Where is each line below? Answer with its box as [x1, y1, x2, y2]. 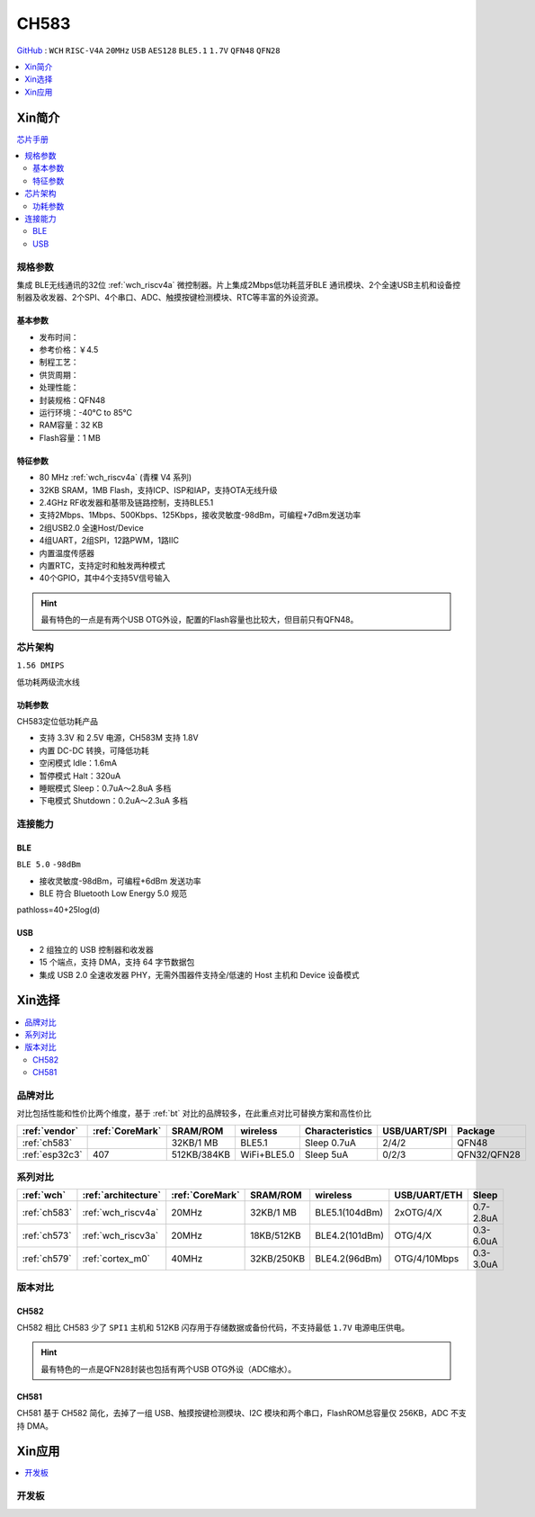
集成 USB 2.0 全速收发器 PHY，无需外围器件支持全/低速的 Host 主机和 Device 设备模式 [39, 969, 360, 980]
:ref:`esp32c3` [22, 1148, 83, 1161]
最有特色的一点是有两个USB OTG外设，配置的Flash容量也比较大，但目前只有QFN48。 [40, 615, 359, 625]
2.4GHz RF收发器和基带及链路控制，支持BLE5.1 [39, 497, 214, 507]
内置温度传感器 [39, 547, 94, 558]
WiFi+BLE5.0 [239, 1148, 296, 1161]
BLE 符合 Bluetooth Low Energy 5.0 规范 [39, 888, 188, 899]
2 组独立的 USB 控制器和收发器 [39, 944, 154, 955]
